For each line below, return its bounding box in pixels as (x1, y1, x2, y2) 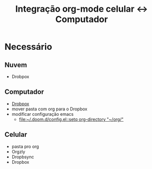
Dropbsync (11, 154, 35, 160)
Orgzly (11, 148, 25, 154)
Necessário (4, 42, 52, 52)
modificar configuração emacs (11, 111, 74, 117)
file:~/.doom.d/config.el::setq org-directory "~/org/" (19, 116, 124, 122)
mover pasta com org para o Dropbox (11, 106, 87, 112)
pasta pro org (11, 143, 40, 149)
